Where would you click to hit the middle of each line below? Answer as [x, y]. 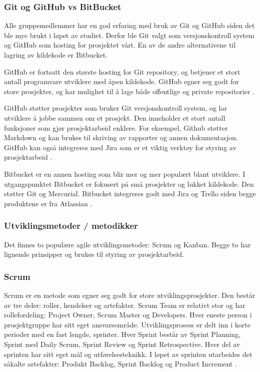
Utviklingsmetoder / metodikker [71, 226]
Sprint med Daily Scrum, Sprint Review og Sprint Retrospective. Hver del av [122, 344]
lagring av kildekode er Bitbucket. [56, 55]
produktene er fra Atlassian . [48, 203]
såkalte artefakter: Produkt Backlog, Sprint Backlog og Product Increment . [120, 364]
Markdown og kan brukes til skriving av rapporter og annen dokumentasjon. [121, 137]
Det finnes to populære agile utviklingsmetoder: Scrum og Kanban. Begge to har [127, 244]
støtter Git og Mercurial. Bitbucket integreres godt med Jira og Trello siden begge [130, 194]
